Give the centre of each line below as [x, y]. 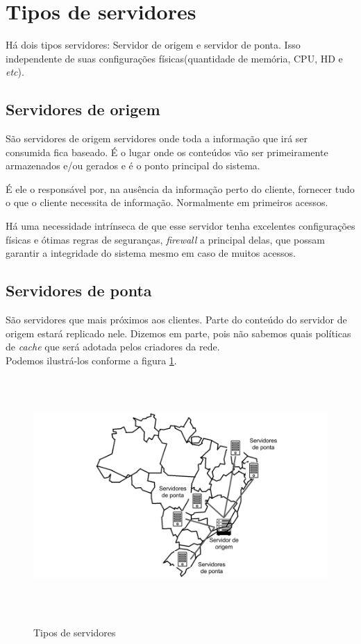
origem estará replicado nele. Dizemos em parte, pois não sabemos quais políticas [178, 333]
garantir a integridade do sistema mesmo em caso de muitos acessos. [151, 253]
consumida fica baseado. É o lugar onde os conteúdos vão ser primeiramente [167, 152]
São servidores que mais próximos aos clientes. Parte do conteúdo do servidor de [176, 320]
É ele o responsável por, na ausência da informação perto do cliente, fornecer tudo [180, 188]
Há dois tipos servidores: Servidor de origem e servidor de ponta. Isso [153, 45]
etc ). [15, 72]
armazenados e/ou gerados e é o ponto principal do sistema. [133, 166]
